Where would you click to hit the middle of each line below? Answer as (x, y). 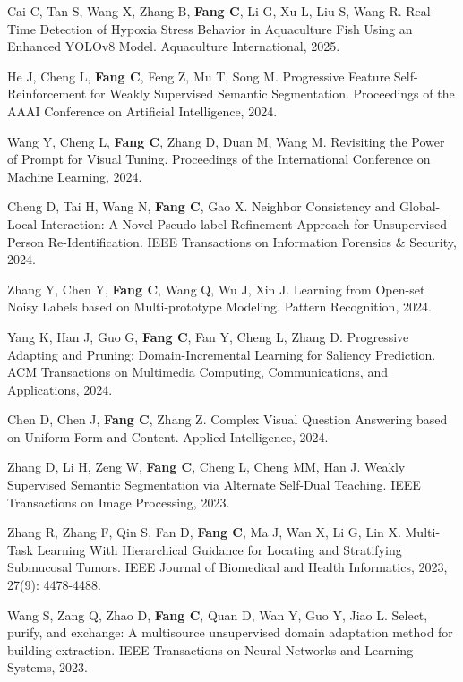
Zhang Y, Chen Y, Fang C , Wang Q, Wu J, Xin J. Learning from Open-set (216, 289)
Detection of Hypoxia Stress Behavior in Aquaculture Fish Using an (226, 28)
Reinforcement (47, 94)
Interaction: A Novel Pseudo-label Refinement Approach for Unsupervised (244, 223)
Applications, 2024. (60, 389)
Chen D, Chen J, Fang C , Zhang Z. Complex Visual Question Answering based (227, 419)
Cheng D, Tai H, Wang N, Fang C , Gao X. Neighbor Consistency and (201, 206)
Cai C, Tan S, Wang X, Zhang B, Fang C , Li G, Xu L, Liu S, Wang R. (205, 11)
